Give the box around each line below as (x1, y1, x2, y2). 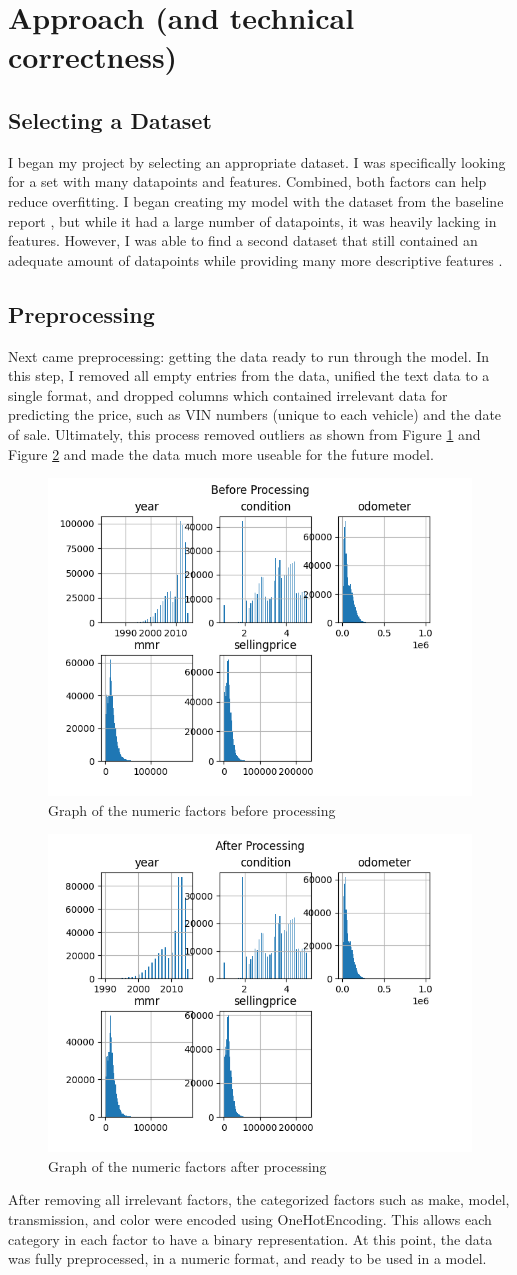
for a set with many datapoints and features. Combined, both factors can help (8, 171, 487, 192)
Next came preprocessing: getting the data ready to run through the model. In (8, 345, 490, 366)
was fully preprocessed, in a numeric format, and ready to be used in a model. (8, 1248, 487, 1269)
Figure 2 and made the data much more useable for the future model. (8, 443, 434, 464)
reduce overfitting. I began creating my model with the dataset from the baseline (8, 190, 504, 211)
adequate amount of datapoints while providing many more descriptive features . (8, 249, 503, 270)
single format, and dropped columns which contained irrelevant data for (8, 384, 448, 405)
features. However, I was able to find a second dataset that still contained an (8, 230, 478, 251)
